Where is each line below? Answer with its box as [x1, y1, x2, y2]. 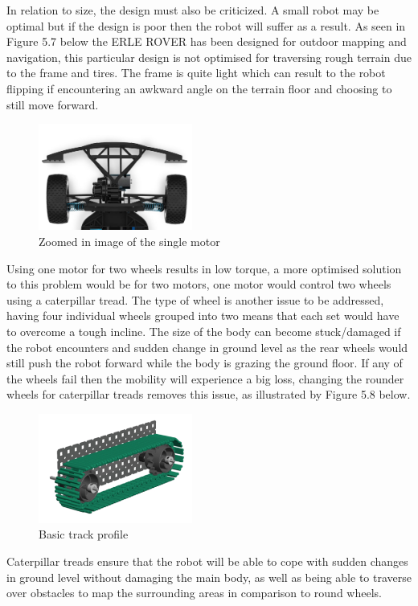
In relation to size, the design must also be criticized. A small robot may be [6, 2, 379, 18]
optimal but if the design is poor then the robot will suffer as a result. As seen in [6, 17, 406, 34]
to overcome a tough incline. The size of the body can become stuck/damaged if [6, 322, 401, 339]
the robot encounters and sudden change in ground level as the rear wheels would [6, 338, 408, 355]
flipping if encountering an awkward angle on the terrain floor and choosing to [6, 80, 392, 96]
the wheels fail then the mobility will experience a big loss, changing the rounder [6, 370, 404, 387]
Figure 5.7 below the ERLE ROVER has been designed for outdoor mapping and [6, 33, 407, 50]
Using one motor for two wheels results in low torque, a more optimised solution [6, 260, 402, 276]
